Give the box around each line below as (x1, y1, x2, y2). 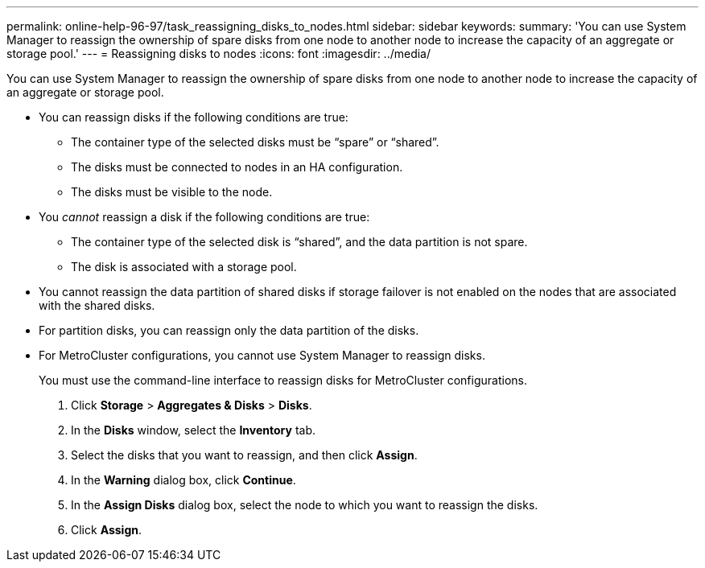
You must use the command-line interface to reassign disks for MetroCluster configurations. (39, 373, 527, 387)
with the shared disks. (39, 298, 155, 312)
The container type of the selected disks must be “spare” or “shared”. (71, 135, 439, 149)
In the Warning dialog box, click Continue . (71, 473, 296, 487)
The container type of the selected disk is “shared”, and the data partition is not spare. (71, 235, 528, 249)
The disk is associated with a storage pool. (71, 260, 297, 274)
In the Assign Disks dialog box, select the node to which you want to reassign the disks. (71, 498, 538, 512)
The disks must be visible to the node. (71, 185, 273, 199)
